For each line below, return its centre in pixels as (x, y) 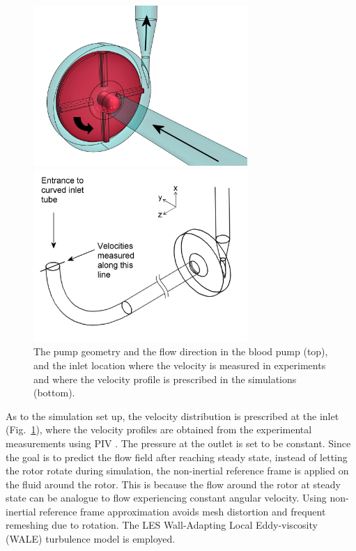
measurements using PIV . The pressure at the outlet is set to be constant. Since (178, 443)
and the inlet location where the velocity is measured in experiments (180, 365)
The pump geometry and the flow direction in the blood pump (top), (181, 351)
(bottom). (54, 393)
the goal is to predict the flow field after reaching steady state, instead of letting (177, 457)
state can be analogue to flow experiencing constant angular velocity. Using (166, 498)
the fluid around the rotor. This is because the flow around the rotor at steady (173, 484)
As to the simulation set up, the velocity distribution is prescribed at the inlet (172, 416)
